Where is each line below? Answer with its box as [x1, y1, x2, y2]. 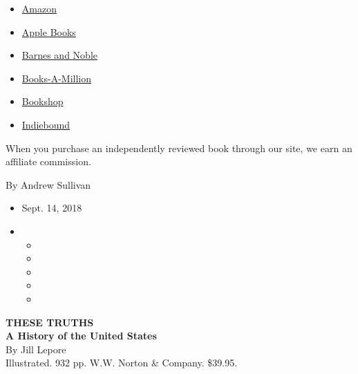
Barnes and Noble [21, 48, 97, 62]
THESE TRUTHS [6, 315, 94, 329]
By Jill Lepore [6, 342, 66, 356]
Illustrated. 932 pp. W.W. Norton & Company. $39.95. [6, 355, 238, 370]
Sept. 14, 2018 [21, 200, 82, 215]
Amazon [21, 1, 57, 15]
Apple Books [21, 24, 76, 39]
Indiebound [21, 117, 70, 131]
